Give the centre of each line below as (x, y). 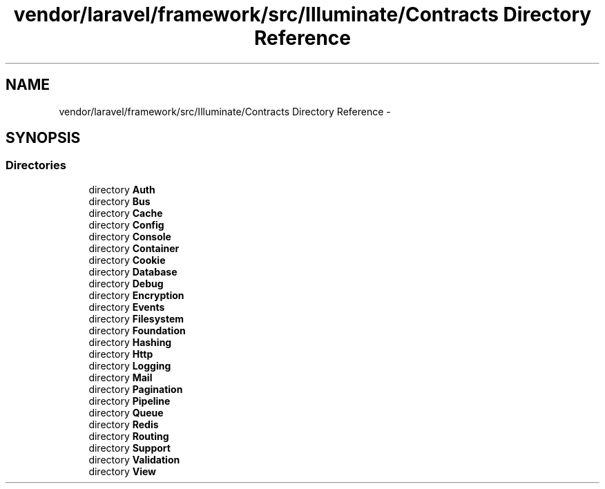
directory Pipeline (129, 401)
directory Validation (134, 459)
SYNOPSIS (43, 138)
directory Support (129, 448)
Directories (36, 165)
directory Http (121, 354)
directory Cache (126, 213)
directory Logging (130, 365)
